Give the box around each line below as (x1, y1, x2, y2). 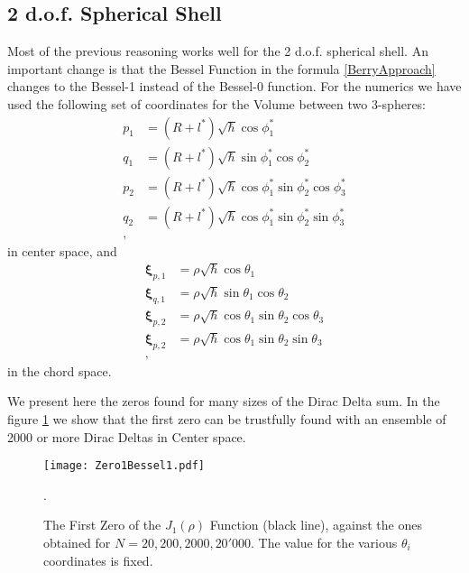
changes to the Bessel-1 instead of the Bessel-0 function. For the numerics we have (7, 77, 462, 96)
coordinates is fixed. (43, 550, 153, 569)
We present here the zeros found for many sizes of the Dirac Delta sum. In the (7, 392, 440, 411)
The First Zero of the (43, 515, 161, 534)
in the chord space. (7, 361, 112, 380)
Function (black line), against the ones (209, 515, 422, 534)
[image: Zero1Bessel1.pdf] (43, 459, 205, 473)
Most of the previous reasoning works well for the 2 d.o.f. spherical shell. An (7, 42, 428, 60)
